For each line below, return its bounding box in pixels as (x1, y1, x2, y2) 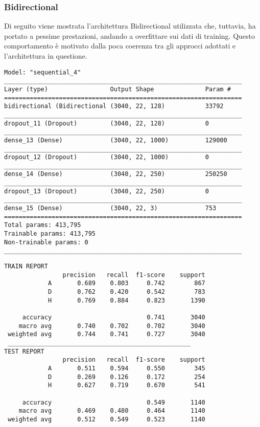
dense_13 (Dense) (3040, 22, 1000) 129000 (4, 136, 227, 144)
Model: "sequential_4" (4, 68, 81, 76)
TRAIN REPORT (4, 263, 48, 270)
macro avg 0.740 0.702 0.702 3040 (18, 322, 205, 330)
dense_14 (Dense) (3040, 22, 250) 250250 (4, 170, 227, 178)
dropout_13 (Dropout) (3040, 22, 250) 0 (4, 187, 209, 195)
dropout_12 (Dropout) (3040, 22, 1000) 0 (4, 154, 209, 161)
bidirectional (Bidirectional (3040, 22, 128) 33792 (4, 103, 224, 110)
